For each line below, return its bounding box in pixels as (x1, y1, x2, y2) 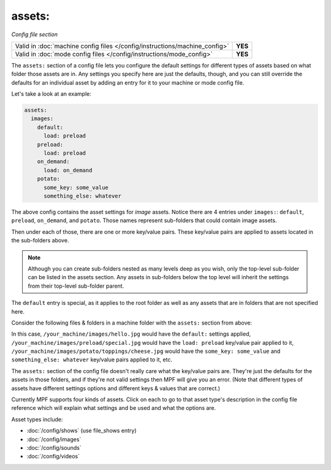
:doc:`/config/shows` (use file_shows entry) (26, 427, 137, 434)
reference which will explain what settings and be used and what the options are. (11, 404, 216, 412)
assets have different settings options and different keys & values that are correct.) (11, 384, 221, 392)
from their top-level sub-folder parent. (28, 282, 124, 290)
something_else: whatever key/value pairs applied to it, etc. (11, 356, 173, 363)
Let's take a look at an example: (11, 90, 91, 98)
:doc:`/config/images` (26, 436, 82, 443)
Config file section (11, 31, 58, 38)
